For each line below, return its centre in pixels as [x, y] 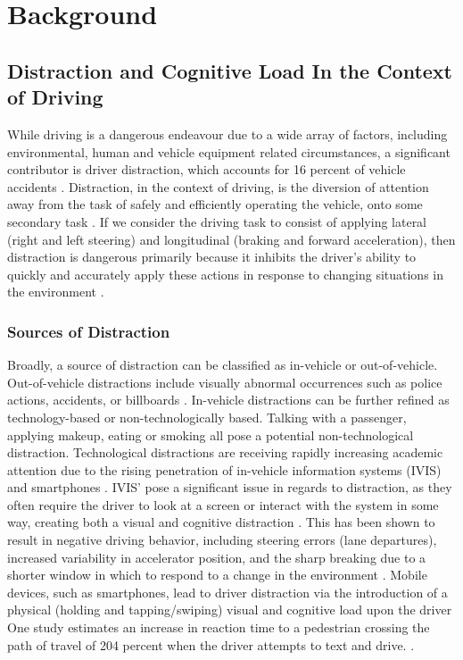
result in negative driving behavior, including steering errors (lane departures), [222, 540]
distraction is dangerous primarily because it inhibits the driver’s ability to [212, 257]
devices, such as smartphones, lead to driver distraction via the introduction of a [227, 592]
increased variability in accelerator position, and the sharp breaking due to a [217, 557]
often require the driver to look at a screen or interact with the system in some [223, 504]
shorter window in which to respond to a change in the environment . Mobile [217, 575]
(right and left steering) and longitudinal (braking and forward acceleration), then [231, 239]
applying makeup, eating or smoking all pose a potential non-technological [211, 434]
